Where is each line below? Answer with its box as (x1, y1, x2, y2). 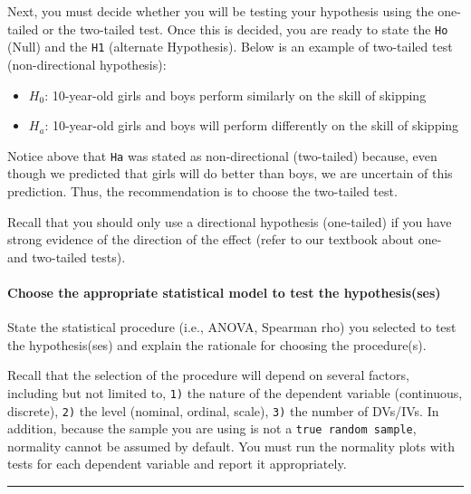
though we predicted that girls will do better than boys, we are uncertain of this (7, 164, 453, 183)
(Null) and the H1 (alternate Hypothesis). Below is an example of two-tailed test (7, 37, 453, 56)
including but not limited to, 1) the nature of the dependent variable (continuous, (7, 383, 463, 402)
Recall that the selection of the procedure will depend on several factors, (7, 366, 409, 385)
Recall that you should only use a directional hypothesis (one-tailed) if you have (7, 212, 452, 231)
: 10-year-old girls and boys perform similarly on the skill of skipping (44, 85, 427, 104)
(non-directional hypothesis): (7, 54, 167, 73)
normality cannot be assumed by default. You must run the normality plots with (7, 436, 455, 455)
